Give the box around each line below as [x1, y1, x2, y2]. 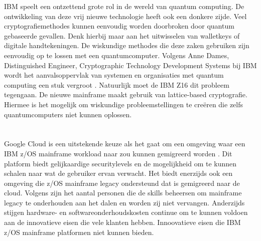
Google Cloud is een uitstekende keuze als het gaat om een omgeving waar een [4, 138, 245, 149]
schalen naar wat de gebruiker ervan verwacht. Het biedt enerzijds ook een [4, 168, 233, 178]
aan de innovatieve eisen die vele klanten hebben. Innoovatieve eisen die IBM [4, 217, 241, 227]
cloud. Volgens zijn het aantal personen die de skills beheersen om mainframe [4, 187, 242, 198]
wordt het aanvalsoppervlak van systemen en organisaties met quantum [4, 70, 224, 80]
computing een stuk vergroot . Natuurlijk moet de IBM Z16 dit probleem [4, 79, 229, 90]
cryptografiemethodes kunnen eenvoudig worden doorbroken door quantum [4, 21, 234, 31]
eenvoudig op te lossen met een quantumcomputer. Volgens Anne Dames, [4, 50, 229, 60]
